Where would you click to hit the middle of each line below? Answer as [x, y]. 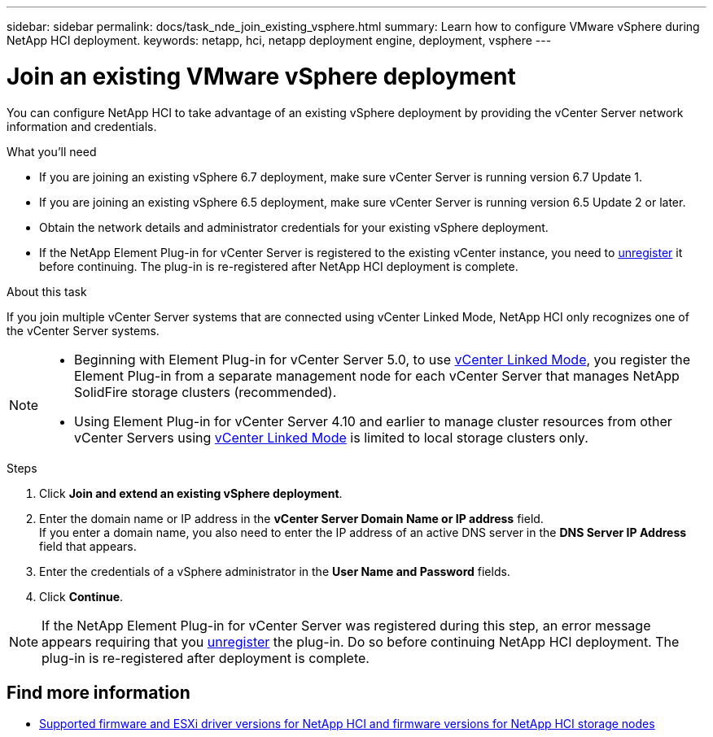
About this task [47, 291]
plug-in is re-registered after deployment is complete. [206, 658]
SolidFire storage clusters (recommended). [206, 392]
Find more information [98, 692]
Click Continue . [81, 596]
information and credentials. [82, 126]
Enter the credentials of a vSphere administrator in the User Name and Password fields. [275, 571]
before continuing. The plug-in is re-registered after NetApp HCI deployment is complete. [279, 266]
